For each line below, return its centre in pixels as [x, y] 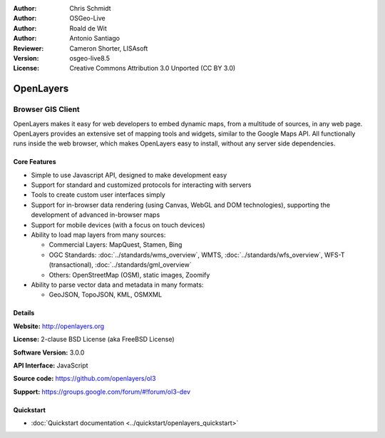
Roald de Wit [88, 28]
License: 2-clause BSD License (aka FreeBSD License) [94, 340]
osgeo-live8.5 [90, 58]
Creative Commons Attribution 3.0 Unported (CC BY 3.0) [153, 68]
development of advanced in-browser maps [96, 215]
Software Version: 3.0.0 [49, 352]
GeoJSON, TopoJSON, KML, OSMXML [106, 295]
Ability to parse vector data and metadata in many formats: [117, 285]
